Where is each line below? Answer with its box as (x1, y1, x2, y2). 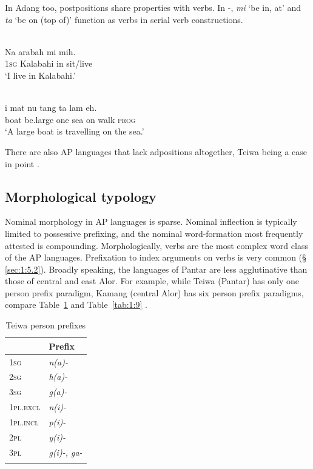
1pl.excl (9, 401, 41, 413)
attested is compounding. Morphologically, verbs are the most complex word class (5, 239, 308, 251)
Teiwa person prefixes (5, 319, 86, 331)
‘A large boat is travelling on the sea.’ (5, 125, 144, 138)
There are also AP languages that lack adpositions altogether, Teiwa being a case (5, 145, 308, 158)
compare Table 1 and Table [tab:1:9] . (5, 298, 147, 311)
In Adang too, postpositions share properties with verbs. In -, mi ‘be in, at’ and (5, 1, 301, 13)
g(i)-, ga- (49, 445, 82, 458)
